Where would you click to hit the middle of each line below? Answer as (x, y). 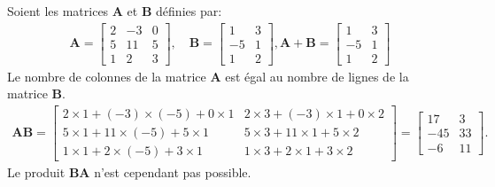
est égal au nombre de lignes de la (317, 76)
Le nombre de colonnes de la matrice (107, 76)
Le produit (36, 172)
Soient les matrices (58, 11)
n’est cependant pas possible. (173, 172)
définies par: (189, 11)
